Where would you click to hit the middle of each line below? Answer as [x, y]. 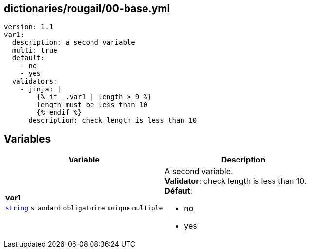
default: [28, 58]
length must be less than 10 [92, 105]
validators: [35, 81]
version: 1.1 [29, 27]
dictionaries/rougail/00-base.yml [87, 9]
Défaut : [179, 191]
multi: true [35, 50]
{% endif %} [59, 113]
